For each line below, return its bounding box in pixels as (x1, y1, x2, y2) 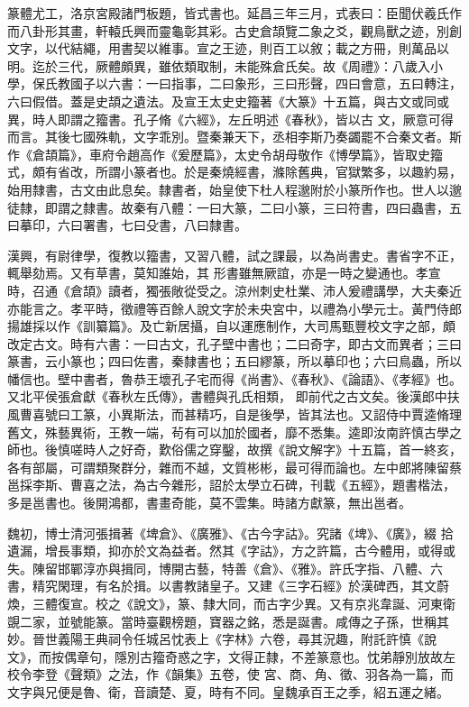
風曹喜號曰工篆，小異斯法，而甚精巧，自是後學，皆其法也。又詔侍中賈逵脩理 (7, 405, 462, 424)
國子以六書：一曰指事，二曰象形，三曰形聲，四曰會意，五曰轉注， (69, 74, 462, 93)
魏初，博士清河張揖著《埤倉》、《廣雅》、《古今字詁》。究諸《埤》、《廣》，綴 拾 (7, 523, 454, 542)
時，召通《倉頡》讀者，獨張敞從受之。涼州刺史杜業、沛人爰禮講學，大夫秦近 (7, 280, 462, 299)
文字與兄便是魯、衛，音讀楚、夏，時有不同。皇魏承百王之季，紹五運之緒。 (7, 682, 449, 701)
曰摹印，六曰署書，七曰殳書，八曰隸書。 (7, 216, 247, 234)
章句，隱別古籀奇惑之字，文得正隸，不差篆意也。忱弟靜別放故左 (76, 647, 455, 666)
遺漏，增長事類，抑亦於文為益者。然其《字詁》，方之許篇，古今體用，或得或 (7, 541, 455, 560)
